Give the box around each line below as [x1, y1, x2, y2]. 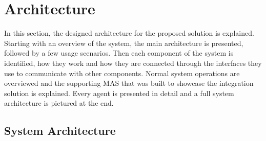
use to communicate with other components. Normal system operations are [4, 67, 240, 78]
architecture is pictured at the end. [4, 98, 114, 108]
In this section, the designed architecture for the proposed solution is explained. [4, 28, 254, 38]
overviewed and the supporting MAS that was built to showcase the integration [4, 78, 254, 88]
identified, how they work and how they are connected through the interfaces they [4, 57, 262, 68]
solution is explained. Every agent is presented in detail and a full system [4, 87, 234, 98]
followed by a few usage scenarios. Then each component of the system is [4, 48, 234, 58]
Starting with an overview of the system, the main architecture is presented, [4, 37, 243, 48]
